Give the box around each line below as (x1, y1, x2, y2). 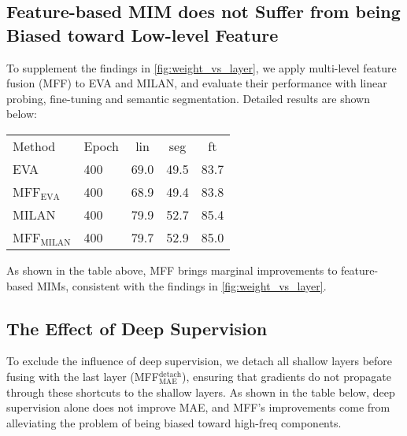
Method (13, 136, 56, 155)
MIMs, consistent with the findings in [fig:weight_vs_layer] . (36, 277, 327, 294)
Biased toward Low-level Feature (6, 22, 279, 46)
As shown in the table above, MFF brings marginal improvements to (6, 261, 338, 278)
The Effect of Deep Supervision (6, 316, 268, 340)
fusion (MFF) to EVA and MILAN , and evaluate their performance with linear (6, 75, 387, 91)
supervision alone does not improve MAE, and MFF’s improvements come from (6, 399, 390, 416)
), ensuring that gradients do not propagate (181, 368, 391, 384)
